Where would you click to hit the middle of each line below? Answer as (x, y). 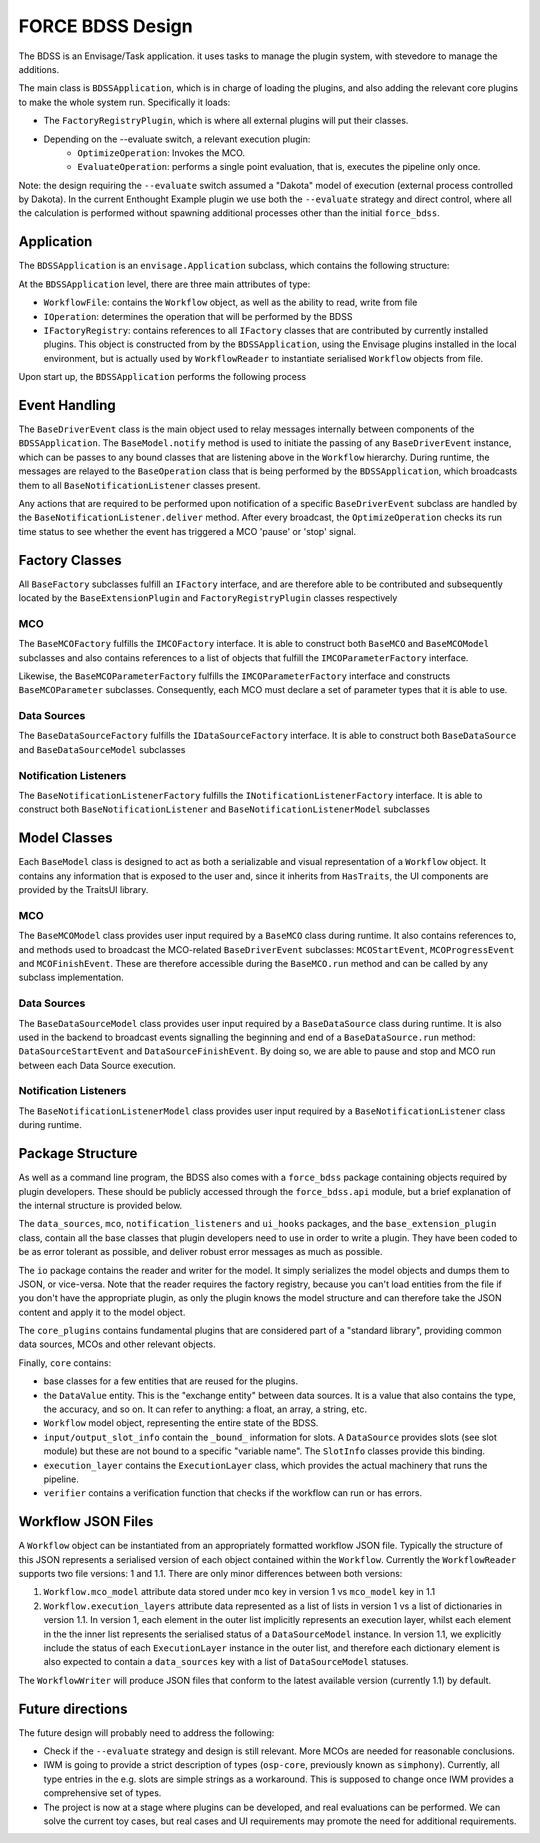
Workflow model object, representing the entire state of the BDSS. (181, 1423)
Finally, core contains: (65, 1362)
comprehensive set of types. (102, 1793)
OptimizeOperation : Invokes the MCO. (161, 152)
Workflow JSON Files (86, 1521)
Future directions (73, 1708)
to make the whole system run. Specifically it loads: (124, 102)
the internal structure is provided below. (100, 1205)
